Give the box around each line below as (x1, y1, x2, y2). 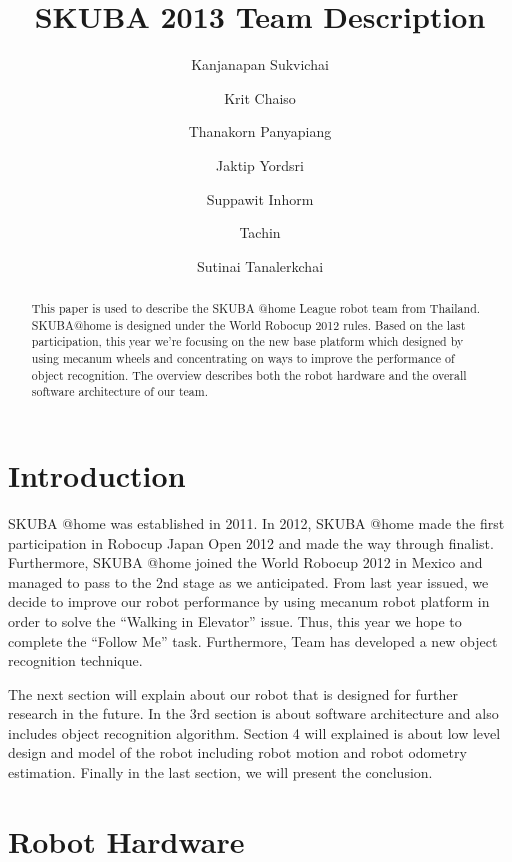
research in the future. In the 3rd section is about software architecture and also (8, 703, 499, 724)
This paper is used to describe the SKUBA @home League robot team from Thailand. (31, 300, 481, 317)
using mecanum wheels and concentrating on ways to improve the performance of (31, 350, 455, 367)
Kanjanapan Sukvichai (191, 54, 329, 75)
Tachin (239, 222, 281, 243)
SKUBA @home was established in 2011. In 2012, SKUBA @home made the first (8, 512, 505, 533)
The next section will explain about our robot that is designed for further (8, 683, 459, 704)
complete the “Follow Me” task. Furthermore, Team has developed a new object (8, 630, 498, 651)
